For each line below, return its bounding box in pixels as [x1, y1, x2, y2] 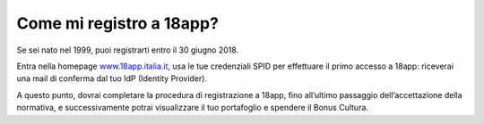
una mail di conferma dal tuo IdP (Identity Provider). [16, 73, 208, 84]
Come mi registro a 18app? [16, 13, 220, 33]
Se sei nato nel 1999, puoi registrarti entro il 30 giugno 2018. [16, 45, 239, 55]
